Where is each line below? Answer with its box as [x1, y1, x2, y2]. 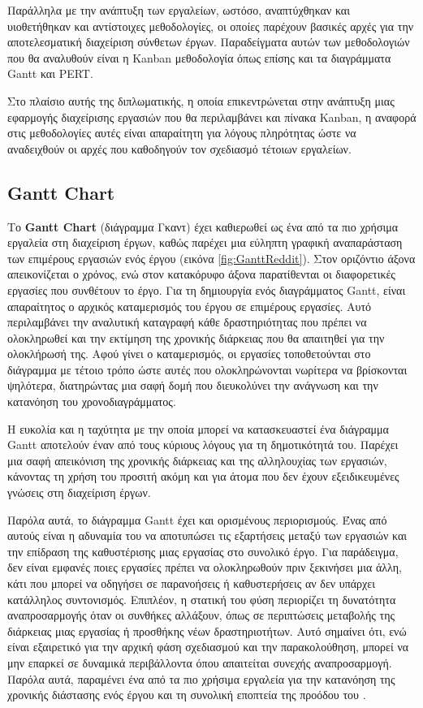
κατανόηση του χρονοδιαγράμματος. [7, 393, 176, 410]
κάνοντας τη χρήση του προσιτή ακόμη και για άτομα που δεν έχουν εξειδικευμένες [7, 468, 399, 485]
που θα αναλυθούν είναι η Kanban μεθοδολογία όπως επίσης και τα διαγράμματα [7, 49, 391, 66]
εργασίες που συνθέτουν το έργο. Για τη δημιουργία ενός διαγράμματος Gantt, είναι [7, 281, 406, 298]
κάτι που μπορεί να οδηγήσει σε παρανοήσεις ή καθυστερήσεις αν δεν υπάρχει [7, 575, 375, 592]
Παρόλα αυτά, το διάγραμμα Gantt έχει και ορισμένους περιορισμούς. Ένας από [7, 511, 387, 528]
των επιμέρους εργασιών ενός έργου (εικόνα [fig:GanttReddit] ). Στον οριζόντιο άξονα [7, 249, 416, 266]
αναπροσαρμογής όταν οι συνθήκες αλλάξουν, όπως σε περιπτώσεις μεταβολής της [7, 607, 395, 624]
